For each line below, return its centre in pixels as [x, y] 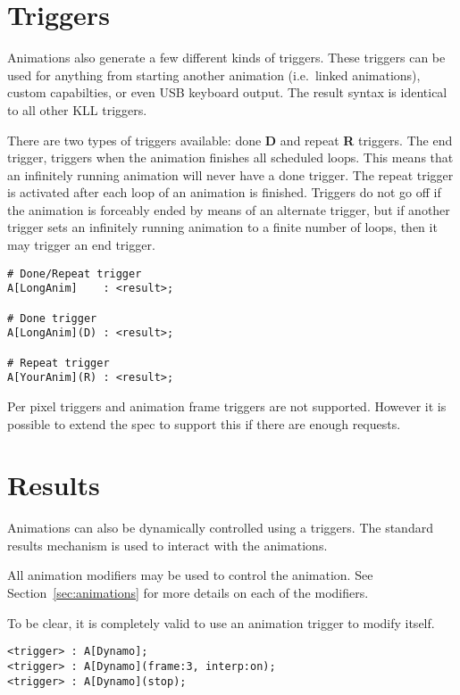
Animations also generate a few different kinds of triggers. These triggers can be [226, 58]
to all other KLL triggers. [77, 109]
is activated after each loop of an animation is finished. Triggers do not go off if [224, 192]
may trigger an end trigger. [81, 245]
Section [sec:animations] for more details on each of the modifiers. [188, 592]
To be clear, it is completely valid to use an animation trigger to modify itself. [221, 622]
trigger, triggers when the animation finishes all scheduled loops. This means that [230, 157]
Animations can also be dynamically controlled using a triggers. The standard [220, 528]
